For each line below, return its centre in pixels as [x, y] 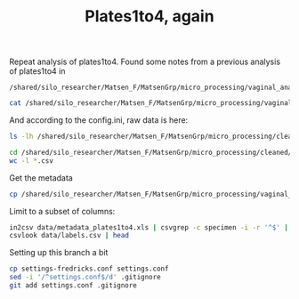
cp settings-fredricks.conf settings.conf [89, 269]
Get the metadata [41, 178]
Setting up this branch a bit [59, 253]
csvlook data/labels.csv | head [69, 236]
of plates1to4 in [37, 71]
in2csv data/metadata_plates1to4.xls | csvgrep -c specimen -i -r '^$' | [149, 227]
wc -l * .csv [31, 161]
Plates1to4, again [149, 16]
